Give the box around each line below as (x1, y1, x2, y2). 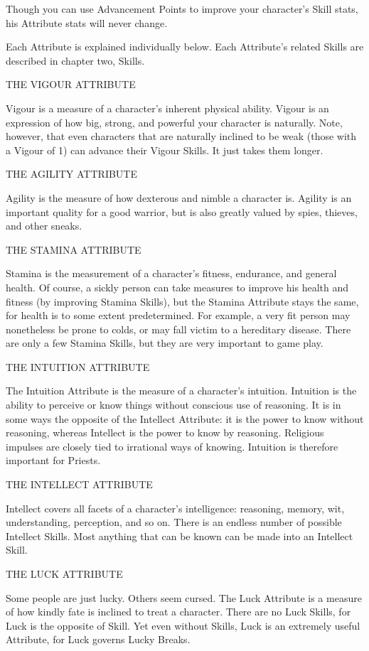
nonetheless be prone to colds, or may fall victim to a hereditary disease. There (6, 321, 351, 336)
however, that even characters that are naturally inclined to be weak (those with (6, 129, 357, 144)
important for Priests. (6, 453, 101, 468)
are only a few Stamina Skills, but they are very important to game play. (6, 335, 323, 350)
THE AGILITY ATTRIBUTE (6, 166, 137, 181)
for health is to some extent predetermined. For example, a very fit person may (6, 308, 351, 323)
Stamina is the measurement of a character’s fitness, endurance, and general (6, 266, 337, 281)
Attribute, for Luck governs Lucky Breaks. (6, 632, 191, 647)
